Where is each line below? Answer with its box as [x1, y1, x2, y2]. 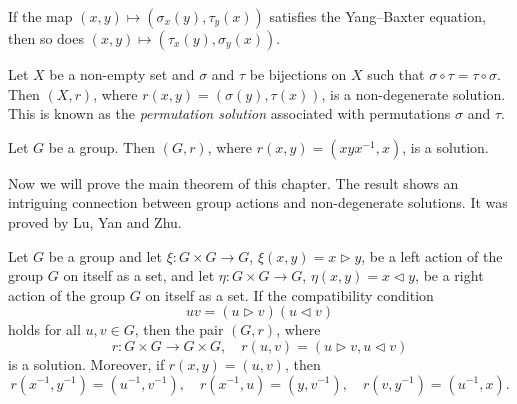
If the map [8, 6, 73, 26]
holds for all [8, 319, 81, 340]
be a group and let [48, 245, 162, 266]
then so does [8, 28, 84, 48]
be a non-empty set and [49, 64, 195, 84]
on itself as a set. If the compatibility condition [145, 284, 434, 305]
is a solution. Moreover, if [8, 353, 165, 374]
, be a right [415, 265, 484, 286]
